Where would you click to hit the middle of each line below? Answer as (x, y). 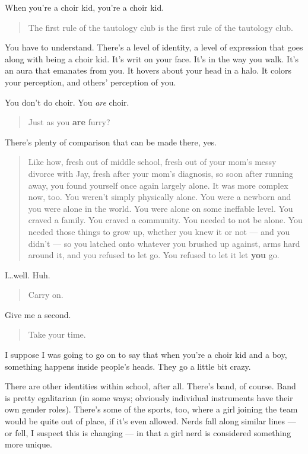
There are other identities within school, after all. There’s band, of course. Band (150, 386)
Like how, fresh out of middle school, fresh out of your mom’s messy (152, 162)
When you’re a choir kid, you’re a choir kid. (85, 7)
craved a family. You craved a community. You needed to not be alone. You (165, 220)
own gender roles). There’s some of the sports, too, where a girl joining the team (151, 409)
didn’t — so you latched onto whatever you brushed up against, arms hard (164, 243)
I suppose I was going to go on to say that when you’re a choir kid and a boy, (146, 355)
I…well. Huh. (28, 274)
